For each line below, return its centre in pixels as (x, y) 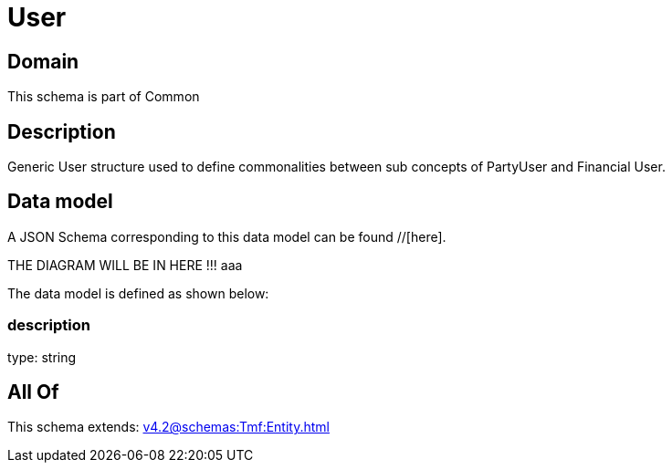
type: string (42, 357)
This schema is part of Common (104, 97)
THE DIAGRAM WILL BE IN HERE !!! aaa (125, 265)
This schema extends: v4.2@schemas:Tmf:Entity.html (168, 427)
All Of (33, 392)
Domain (43, 61)
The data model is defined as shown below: (138, 293)
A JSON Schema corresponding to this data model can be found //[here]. (227, 236)
